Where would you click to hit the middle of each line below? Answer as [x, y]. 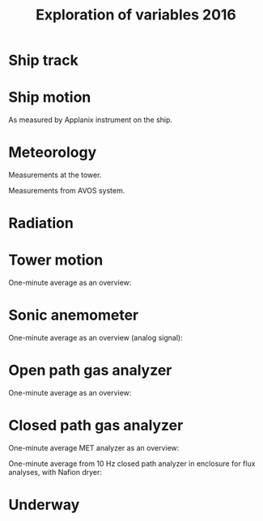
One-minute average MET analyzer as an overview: [94, 448]
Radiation [41, 223]
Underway [44, 505]
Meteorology [53, 152]
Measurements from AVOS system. [67, 191]
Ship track [43, 60]
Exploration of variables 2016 [136, 15]
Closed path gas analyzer [96, 426]
